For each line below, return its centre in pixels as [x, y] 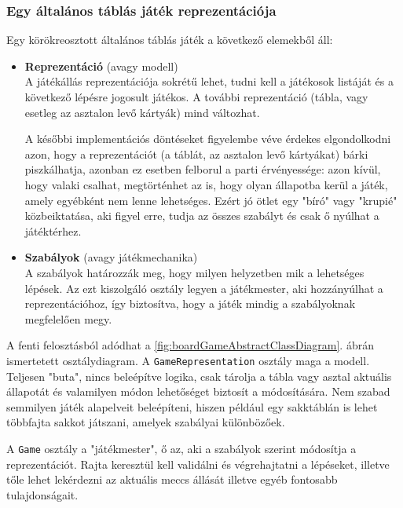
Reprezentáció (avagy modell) [101, 66]
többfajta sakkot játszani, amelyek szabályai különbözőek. [146, 422]
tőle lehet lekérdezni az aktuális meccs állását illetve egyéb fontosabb [172, 479]
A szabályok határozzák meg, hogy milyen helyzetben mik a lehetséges [194, 272]
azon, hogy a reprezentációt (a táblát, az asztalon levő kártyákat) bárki [196, 153]
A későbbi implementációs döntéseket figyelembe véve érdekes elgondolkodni [208, 139]
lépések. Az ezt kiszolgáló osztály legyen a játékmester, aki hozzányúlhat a [204, 288]
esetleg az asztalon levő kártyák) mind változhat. [142, 112]
